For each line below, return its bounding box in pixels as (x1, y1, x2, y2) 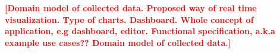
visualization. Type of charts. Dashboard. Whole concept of (5, 13, 254, 25)
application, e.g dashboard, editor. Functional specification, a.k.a (5, 25, 275, 37)
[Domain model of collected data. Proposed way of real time (5, 2, 257, 14)
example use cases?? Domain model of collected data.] (5, 36, 231, 48)
